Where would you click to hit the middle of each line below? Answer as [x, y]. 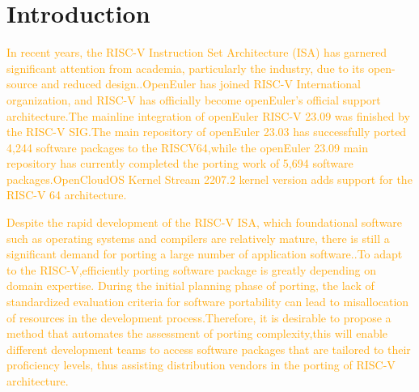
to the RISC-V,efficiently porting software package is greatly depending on [192, 269]
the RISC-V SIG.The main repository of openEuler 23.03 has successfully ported [207, 132]
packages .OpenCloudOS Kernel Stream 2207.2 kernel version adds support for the [209, 179]
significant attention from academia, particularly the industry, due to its [186, 68]
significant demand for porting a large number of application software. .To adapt [205, 254]
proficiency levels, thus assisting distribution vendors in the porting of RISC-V [201, 365]
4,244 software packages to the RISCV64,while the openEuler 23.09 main [188, 147]
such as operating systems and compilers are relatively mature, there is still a [198, 238]
